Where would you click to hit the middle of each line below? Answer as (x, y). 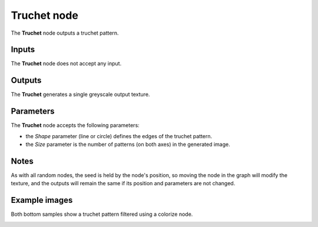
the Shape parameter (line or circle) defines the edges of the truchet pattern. (119, 136)
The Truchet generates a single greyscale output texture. (80, 95)
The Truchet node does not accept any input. (66, 64)
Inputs (23, 50)
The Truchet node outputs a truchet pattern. (65, 33)
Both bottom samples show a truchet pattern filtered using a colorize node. (102, 214)
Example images (42, 200)
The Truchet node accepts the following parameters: (75, 125)
